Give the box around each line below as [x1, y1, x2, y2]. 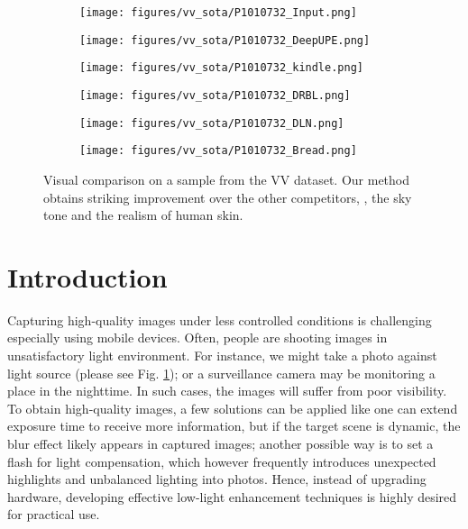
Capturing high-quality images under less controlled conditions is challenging [7, 310, 432, 329]
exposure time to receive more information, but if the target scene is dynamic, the [7, 416, 461, 435]
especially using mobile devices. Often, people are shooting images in [7, 328, 388, 347]
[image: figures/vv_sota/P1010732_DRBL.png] [79, 88, 351, 102]
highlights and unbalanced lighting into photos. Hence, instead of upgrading [7, 470, 427, 488]
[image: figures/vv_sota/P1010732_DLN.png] [79, 116, 344, 130]
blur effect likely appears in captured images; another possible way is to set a [7, 434, 434, 452]
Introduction [7, 258, 168, 295]
